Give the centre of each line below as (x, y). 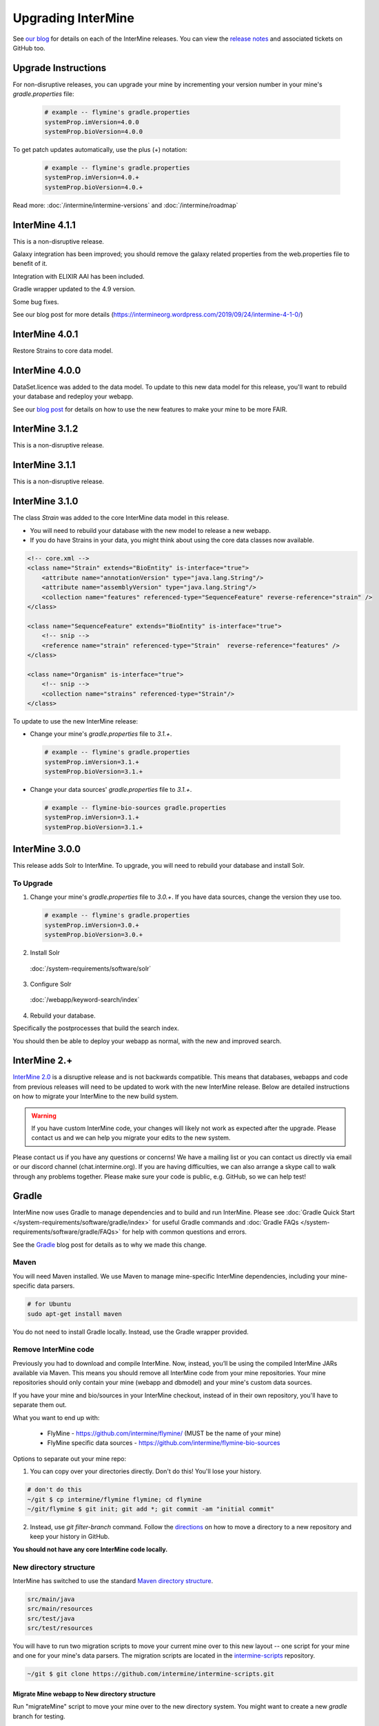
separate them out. (40, 1405)
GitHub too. (29, 48)
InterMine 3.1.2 (45, 429)
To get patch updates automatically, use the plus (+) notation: (100, 149)
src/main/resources (60, 1609)
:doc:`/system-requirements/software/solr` (91, 968)
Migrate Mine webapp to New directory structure (84, 1694)
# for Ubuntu (49, 1304)
